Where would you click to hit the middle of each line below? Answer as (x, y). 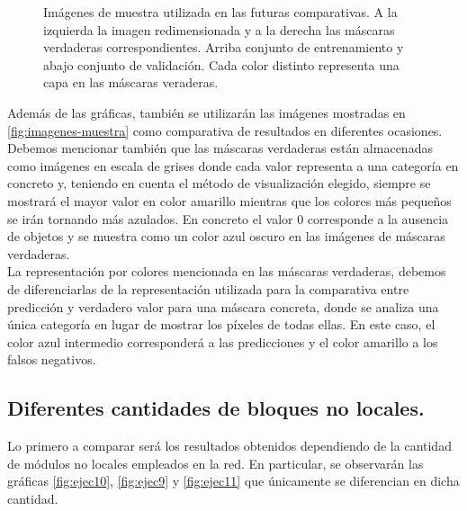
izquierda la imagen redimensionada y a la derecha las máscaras (219, 29)
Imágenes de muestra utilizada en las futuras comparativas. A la (220, 12)
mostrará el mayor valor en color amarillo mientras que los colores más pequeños (229, 200)
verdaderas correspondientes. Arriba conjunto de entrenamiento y (224, 47)
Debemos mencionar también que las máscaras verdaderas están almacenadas (220, 148)
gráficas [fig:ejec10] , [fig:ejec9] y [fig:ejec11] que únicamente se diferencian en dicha (233, 481)
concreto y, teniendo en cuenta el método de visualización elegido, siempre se (219, 183)
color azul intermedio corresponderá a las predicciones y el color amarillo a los (223, 341)
